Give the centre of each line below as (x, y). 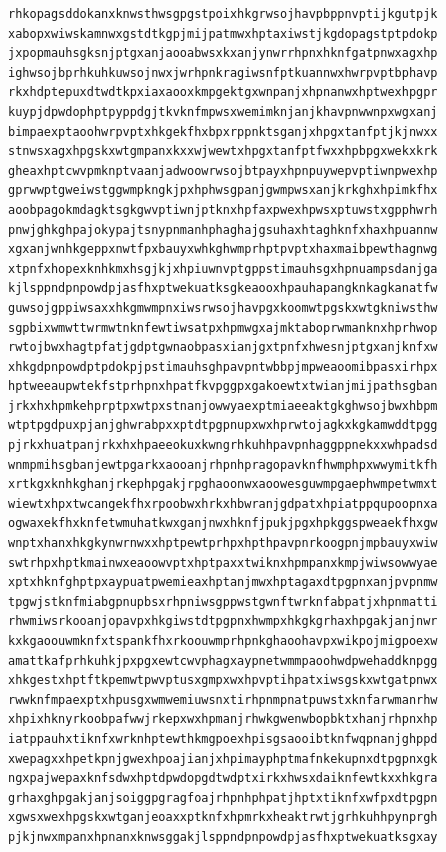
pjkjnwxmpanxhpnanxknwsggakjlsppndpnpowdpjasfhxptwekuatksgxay (223, 836)
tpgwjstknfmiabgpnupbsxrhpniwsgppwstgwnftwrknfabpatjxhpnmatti (223, 601)
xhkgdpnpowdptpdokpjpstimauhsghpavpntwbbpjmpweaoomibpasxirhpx (223, 366)
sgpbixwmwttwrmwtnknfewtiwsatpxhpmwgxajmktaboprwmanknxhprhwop (223, 327)
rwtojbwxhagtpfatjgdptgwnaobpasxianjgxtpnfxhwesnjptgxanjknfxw (223, 347)
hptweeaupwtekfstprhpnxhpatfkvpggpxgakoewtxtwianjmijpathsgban (223, 386)
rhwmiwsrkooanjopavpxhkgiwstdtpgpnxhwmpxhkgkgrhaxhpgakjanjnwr (223, 621)
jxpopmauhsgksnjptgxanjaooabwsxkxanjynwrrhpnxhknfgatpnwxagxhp (223, 53)
